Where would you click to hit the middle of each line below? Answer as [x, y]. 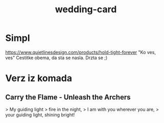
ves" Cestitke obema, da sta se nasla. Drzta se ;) [56, 58]
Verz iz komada [39, 78]
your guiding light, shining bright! [40, 115]
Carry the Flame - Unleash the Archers [68, 97]
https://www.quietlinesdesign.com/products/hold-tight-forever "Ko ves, [80, 52]
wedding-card [86, 9]
